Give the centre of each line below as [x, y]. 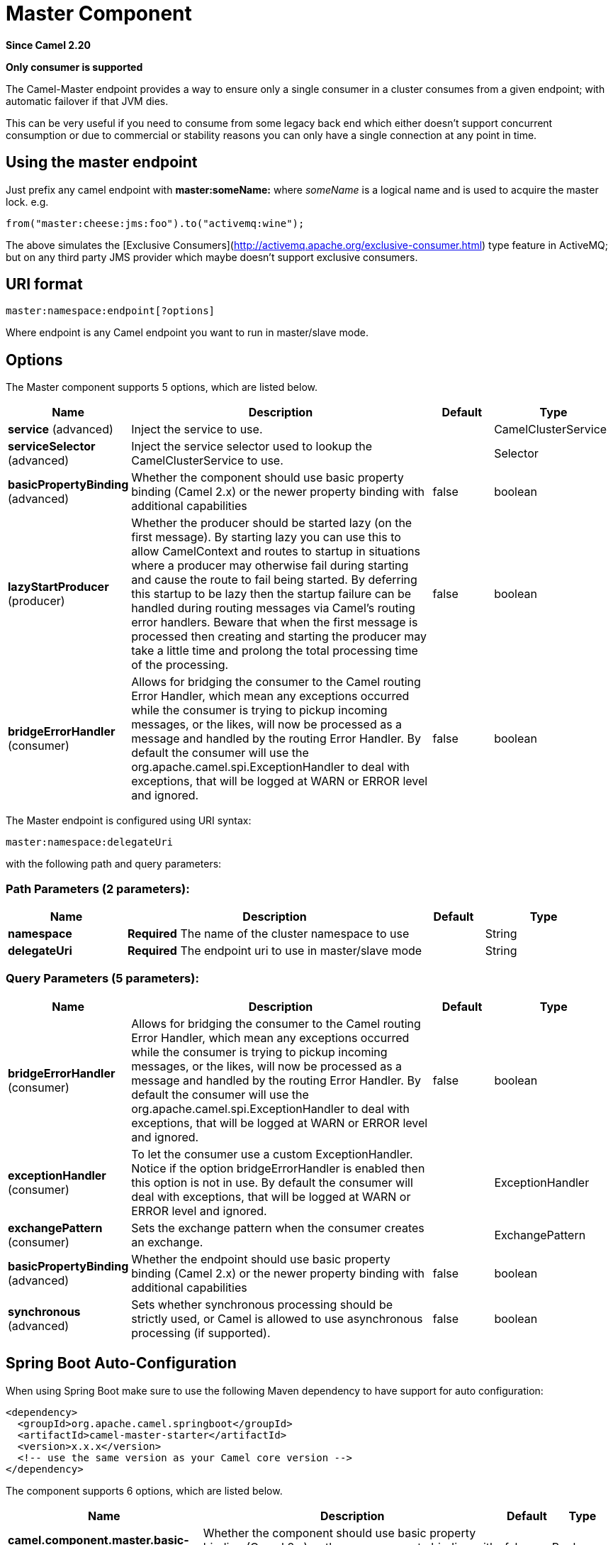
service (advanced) [61, 430]
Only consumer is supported [74, 67]
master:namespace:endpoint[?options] [111, 311]
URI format [44, 284]
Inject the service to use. [197, 430]
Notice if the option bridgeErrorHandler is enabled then [278, 1168]
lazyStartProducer [58, 587]
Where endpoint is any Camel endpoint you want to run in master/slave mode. [187, 333]
